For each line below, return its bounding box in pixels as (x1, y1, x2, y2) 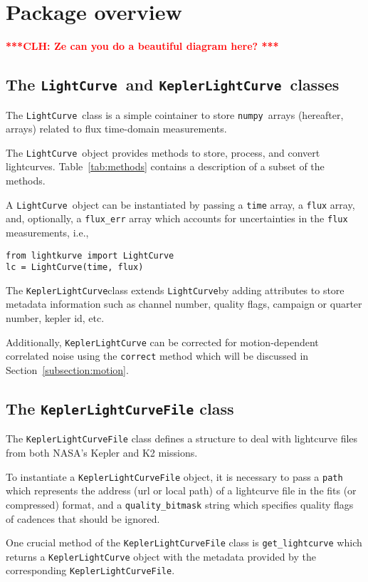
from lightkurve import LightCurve (6, 250, 174, 261)
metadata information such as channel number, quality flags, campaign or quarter (6, 296, 362, 311)
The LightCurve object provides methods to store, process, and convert (6, 145, 320, 160)
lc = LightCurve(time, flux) (6, 262, 144, 273)
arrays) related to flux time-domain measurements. (6, 121, 227, 136)
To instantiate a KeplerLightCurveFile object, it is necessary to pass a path (6, 469, 343, 484)
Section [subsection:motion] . (6, 362, 129, 377)
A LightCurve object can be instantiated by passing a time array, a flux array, (6, 197, 355, 212)
